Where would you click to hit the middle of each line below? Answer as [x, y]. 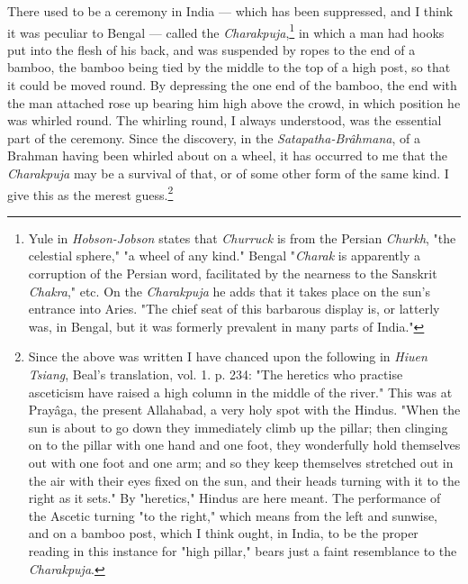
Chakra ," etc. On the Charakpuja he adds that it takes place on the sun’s [229, 291]
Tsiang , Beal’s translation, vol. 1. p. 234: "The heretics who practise [216, 374]
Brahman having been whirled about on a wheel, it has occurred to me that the [227, 155]
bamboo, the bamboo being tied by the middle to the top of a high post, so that [229, 67]
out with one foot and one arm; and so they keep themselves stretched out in [241, 462]
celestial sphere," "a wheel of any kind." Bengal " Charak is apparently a [224, 255]
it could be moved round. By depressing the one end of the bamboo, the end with [232, 85]
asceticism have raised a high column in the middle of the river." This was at [240, 392]
